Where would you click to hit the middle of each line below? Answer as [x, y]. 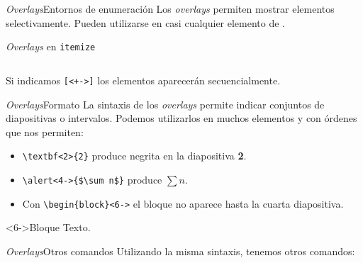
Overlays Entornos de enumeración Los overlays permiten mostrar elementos [170, 9]
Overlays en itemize [51, 46]
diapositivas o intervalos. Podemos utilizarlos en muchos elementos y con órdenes [181, 118]
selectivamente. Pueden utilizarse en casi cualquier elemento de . [146, 22]
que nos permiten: [45, 131]
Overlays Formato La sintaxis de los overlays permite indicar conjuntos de [165, 104]
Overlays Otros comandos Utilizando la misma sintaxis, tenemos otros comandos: [180, 251]
